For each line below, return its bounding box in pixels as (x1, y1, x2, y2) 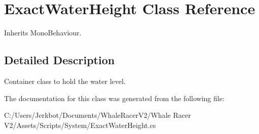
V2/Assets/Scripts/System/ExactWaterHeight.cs (4, 119, 156, 130)
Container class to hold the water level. (4, 75, 126, 86)
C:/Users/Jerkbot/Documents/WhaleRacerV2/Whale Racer (4, 110, 191, 120)
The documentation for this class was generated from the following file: (4, 93, 225, 103)
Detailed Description (4, 52, 115, 68)
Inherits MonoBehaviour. (4, 27, 82, 38)
